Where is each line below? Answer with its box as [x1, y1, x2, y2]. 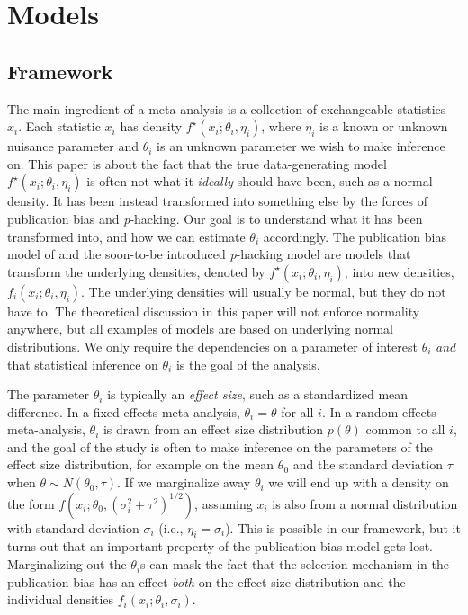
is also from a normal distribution [272, 494, 458, 512]
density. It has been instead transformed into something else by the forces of [7, 192, 427, 210]
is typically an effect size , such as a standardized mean [107, 385, 409, 404]
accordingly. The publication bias [263, 227, 446, 245]
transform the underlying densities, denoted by [7, 262, 265, 281]
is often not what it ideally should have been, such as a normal [86, 172, 433, 191]
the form [7, 494, 55, 512]
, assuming [194, 494, 253, 512]
